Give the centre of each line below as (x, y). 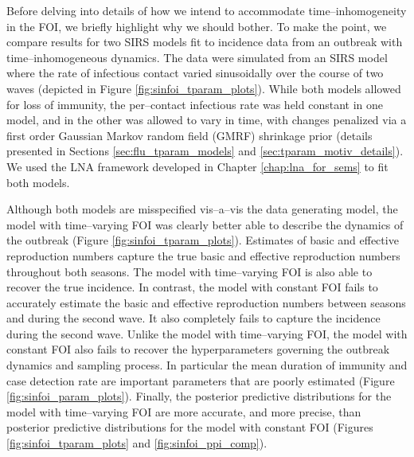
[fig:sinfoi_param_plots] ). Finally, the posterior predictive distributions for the (199, 396)
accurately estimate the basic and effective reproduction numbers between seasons (206, 302)
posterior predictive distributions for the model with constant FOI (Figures (190, 427)
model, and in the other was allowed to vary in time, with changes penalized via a (207, 120)
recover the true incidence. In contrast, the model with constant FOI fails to (192, 287)
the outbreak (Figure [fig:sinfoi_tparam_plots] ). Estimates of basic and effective (203, 240)
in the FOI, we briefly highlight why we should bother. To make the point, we (197, 26)
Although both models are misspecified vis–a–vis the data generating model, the (202, 209)
